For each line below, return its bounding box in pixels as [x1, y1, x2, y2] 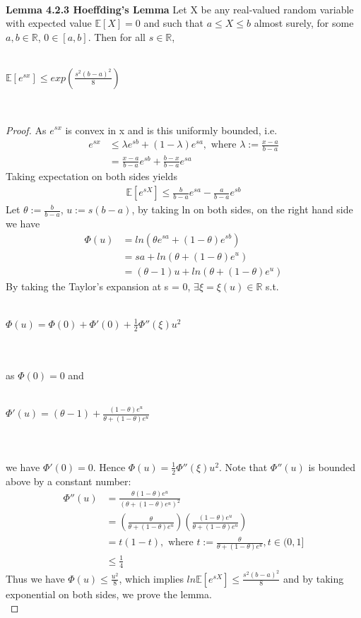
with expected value [6, 16, 92, 30]
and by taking [283, 571, 344, 586]
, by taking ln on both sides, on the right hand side [131, 202, 353, 217]
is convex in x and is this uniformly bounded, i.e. [65, 122, 278, 137]
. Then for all [88, 29, 146, 44]
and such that [143, 16, 203, 30]
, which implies [119, 571, 184, 586]
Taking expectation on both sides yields [6, 169, 177, 184]
